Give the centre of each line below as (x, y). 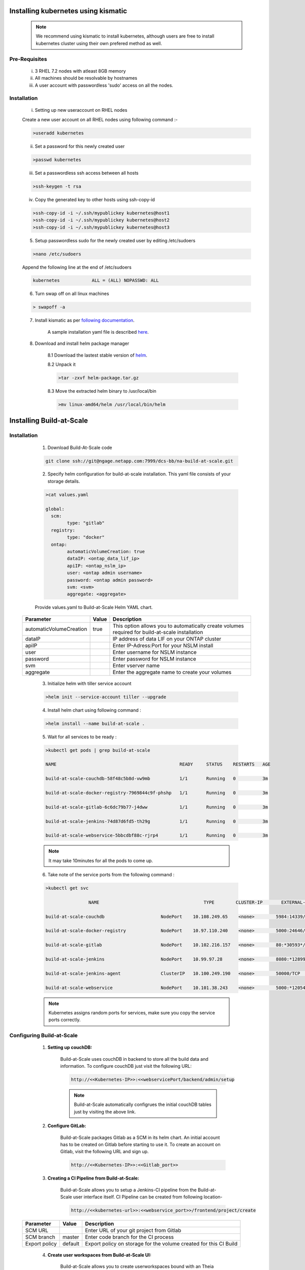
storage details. (64, 481)
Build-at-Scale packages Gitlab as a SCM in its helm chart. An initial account (140, 1137)
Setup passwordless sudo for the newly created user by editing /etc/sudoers (115, 240)
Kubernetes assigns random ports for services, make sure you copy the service (132, 1012)
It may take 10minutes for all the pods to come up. (101, 861)
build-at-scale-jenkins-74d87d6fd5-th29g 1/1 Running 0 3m (157, 821)
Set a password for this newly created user (80, 146)
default (71, 1244)
